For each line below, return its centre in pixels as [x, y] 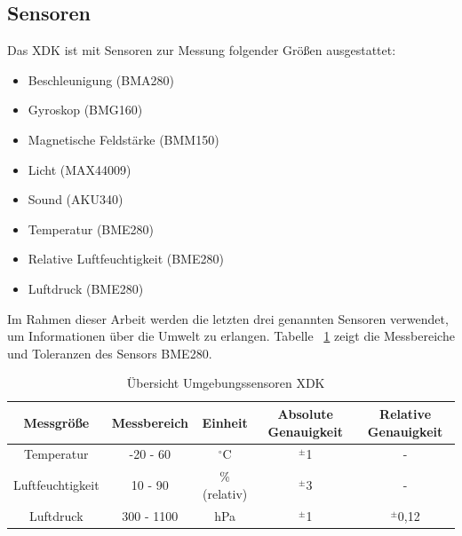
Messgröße [56, 422]
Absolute [305, 413]
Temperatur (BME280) [91, 229]
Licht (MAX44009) [80, 169]
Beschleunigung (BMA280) [101, 79]
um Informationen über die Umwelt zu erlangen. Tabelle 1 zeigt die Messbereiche [231, 336]
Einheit [225, 422]
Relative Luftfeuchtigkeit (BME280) [126, 259]
